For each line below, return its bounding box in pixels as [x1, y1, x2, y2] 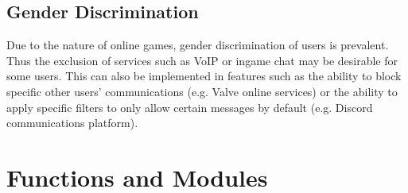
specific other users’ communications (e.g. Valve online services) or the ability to [6, 83, 398, 99]
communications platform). [6, 114, 138, 131]
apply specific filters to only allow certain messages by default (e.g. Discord [6, 98, 373, 115]
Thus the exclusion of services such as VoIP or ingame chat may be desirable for [6, 52, 398, 68]
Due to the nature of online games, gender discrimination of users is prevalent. [6, 37, 389, 53]
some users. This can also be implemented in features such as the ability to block [6, 68, 402, 84]
